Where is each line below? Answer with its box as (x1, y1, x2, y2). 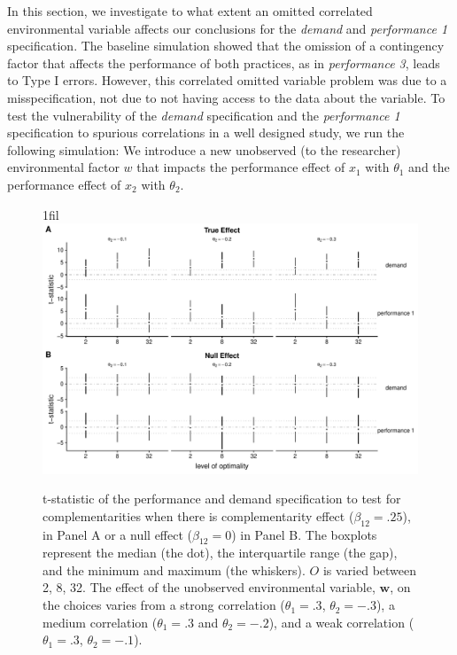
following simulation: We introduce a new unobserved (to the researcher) (7, 140, 401, 159)
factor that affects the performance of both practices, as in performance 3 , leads (7, 53, 440, 72)
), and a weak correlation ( (268, 612, 414, 631)
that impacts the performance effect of (136, 158, 345, 176)
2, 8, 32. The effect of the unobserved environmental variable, (43, 578, 376, 597)
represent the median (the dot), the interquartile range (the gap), (43, 543, 398, 562)
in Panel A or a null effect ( (43, 525, 192, 543)
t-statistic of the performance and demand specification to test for (43, 489, 401, 508)
